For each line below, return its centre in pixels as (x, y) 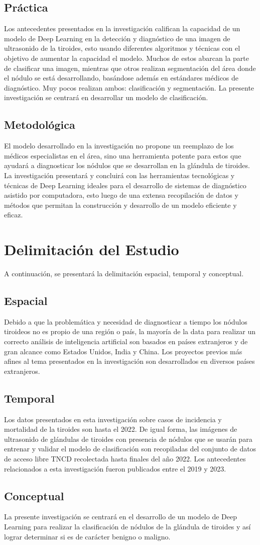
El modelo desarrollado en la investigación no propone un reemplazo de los (119, 146)
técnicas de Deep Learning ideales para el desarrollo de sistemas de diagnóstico (125, 185)
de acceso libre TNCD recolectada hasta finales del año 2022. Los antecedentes (125, 458)
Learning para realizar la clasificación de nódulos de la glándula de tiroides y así (127, 526)
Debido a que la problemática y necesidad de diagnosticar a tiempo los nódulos (126, 321)
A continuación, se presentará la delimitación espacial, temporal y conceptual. (124, 274)
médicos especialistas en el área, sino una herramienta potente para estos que (123, 155)
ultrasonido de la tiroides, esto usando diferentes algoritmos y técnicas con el (122, 48)
